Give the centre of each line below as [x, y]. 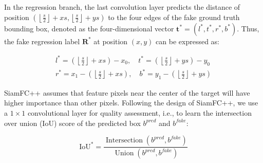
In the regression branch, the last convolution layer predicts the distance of [122, 7]
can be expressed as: [187, 41]
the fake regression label [42, 41]
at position [111, 41]
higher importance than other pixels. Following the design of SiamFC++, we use [131, 103]
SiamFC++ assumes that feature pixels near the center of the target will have [127, 92]
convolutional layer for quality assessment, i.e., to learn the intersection [139, 113]
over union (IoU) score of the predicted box [72, 123]
